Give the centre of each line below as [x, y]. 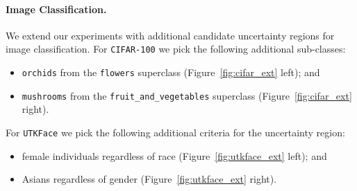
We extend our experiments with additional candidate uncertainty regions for [170, 35]
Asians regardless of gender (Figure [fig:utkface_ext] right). [149, 179]
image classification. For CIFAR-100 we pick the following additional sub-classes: [176, 49]
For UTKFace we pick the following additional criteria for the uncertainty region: [175, 132]
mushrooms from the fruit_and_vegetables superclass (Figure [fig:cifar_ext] [187, 95]
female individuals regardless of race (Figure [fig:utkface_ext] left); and [174, 155]
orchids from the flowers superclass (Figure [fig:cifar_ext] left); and [171, 72]
